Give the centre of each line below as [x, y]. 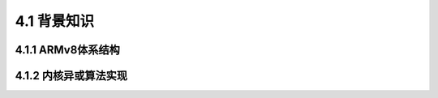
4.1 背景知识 [55, 21]
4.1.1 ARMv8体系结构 [68, 50]
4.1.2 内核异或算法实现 [71, 76]
